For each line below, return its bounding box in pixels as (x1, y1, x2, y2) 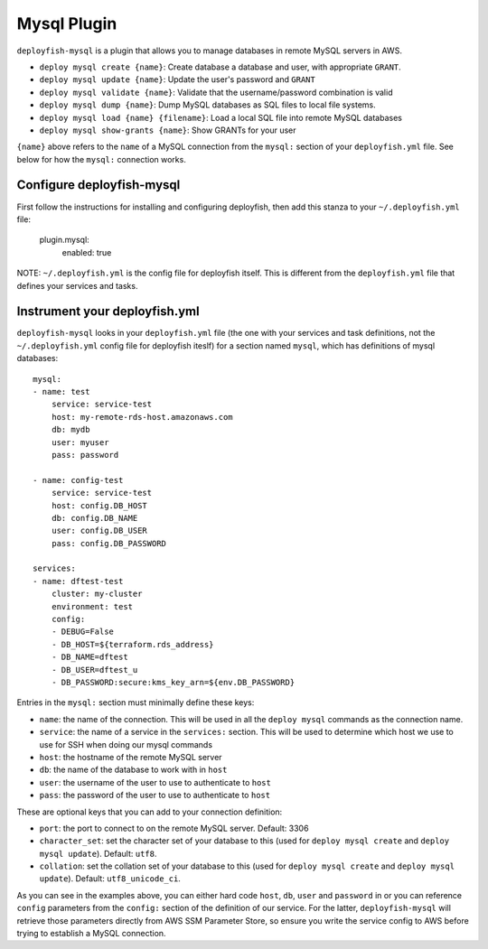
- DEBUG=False (51, 627, 115, 637)
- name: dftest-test (33, 576, 124, 586)
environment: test (51, 601, 134, 611)
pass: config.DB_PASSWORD (51, 538, 167, 548)
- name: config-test (33, 475, 124, 485)
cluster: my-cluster (51, 589, 143, 600)
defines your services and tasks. (16, 280, 138, 291)
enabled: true (61, 247, 112, 257)
